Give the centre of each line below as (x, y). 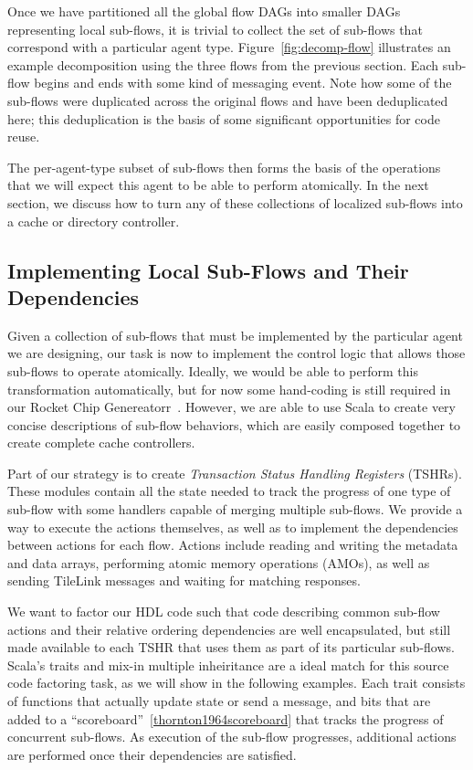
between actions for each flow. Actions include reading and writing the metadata (233, 545)
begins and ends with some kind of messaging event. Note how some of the (243, 83)
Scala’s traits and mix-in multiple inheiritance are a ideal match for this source (228, 665)
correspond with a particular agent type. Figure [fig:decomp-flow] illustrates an (229, 47)
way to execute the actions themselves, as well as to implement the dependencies (233, 527)
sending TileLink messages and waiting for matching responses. (184, 580)
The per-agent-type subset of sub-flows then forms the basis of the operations (224, 167)
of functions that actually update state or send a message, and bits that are (219, 701)
